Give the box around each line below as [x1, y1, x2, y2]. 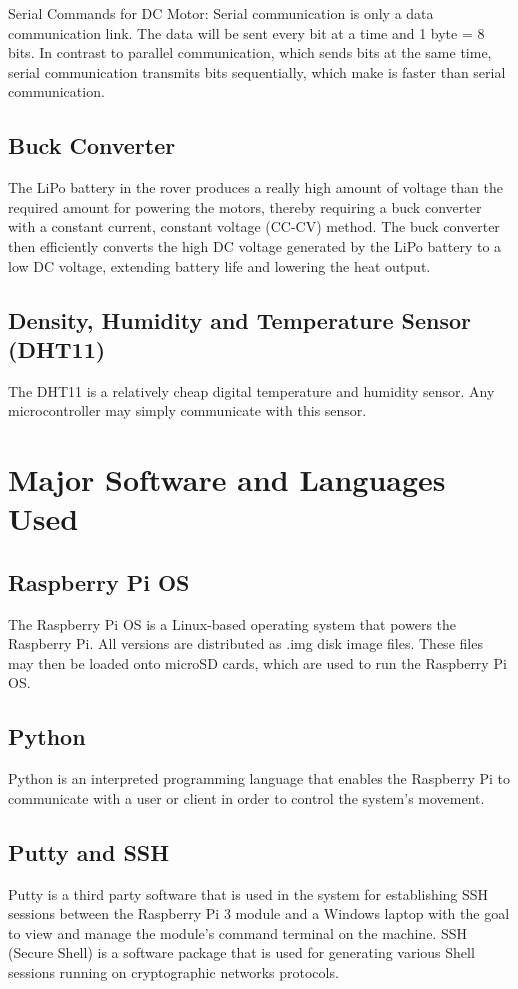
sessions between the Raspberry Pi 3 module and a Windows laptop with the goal [8, 903, 510, 924]
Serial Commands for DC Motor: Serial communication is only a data [8, 3, 434, 23]
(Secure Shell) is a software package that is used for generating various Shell [8, 942, 475, 963]
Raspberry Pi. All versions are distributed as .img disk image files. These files [8, 633, 483, 654]
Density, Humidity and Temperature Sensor [8, 304, 471, 335]
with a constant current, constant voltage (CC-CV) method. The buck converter [8, 216, 500, 237]
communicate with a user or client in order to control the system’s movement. [8, 787, 485, 808]
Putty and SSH [8, 836, 170, 867]
